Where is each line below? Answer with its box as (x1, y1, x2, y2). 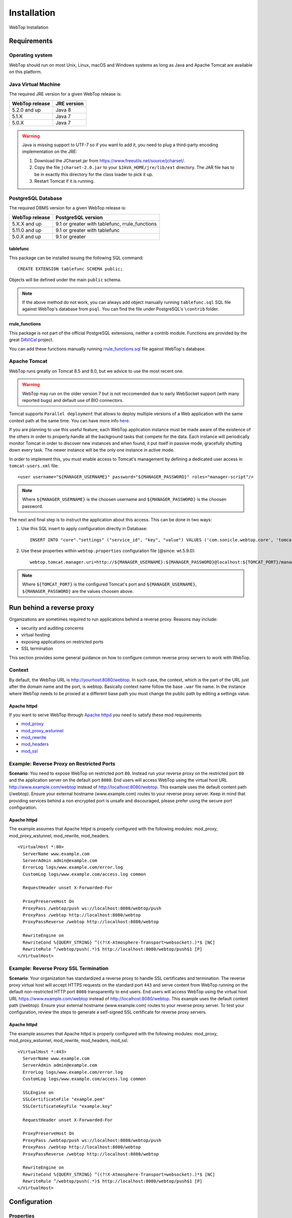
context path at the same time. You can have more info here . (9, 418, 130, 423)
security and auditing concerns (21, 625, 84, 631)
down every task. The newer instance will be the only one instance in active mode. (9, 447, 175, 453)
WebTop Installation (9, 24, 49, 30)
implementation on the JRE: (22, 149, 77, 154)
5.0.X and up (12, 233, 41, 240)
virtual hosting (21, 632, 50, 638)
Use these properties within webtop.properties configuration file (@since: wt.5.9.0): (21, 548, 196, 554)
